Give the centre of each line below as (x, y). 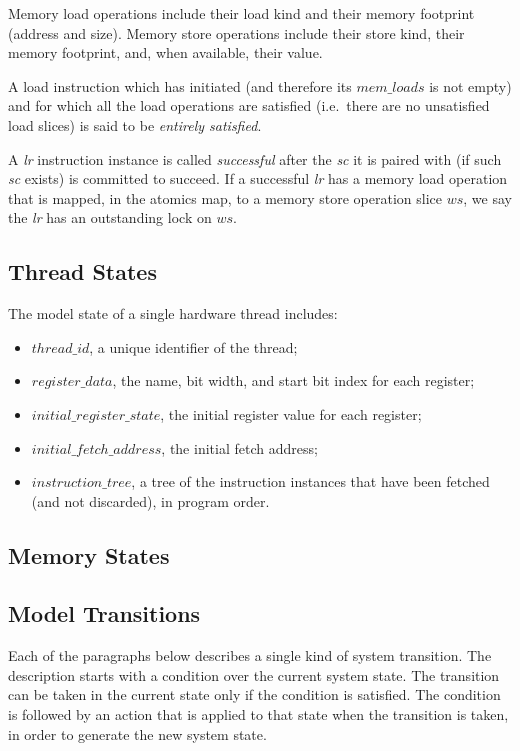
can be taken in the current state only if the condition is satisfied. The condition (254, 694)
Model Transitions (104, 613)
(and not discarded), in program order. (150, 500)
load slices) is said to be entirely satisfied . (135, 124)
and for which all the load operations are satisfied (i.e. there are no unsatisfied (249, 105)
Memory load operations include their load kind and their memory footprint (241, 13)
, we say (487, 197)
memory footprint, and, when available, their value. (165, 52)
